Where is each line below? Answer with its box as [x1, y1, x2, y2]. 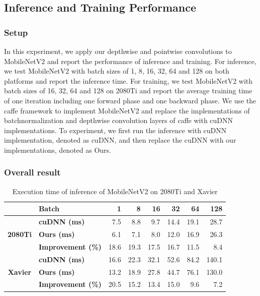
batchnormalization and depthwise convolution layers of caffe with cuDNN [4, 115, 233, 126]
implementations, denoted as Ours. [4, 144, 111, 155]
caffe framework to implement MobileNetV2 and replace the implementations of [4, 105, 250, 115]
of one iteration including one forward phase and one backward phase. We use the [4, 95, 256, 105]
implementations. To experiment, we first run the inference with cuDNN [4, 125, 227, 135]
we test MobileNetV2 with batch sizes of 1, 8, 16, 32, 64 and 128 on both [4, 66, 229, 76]
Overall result [4, 166, 61, 179]
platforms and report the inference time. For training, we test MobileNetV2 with [4, 75, 253, 86]
